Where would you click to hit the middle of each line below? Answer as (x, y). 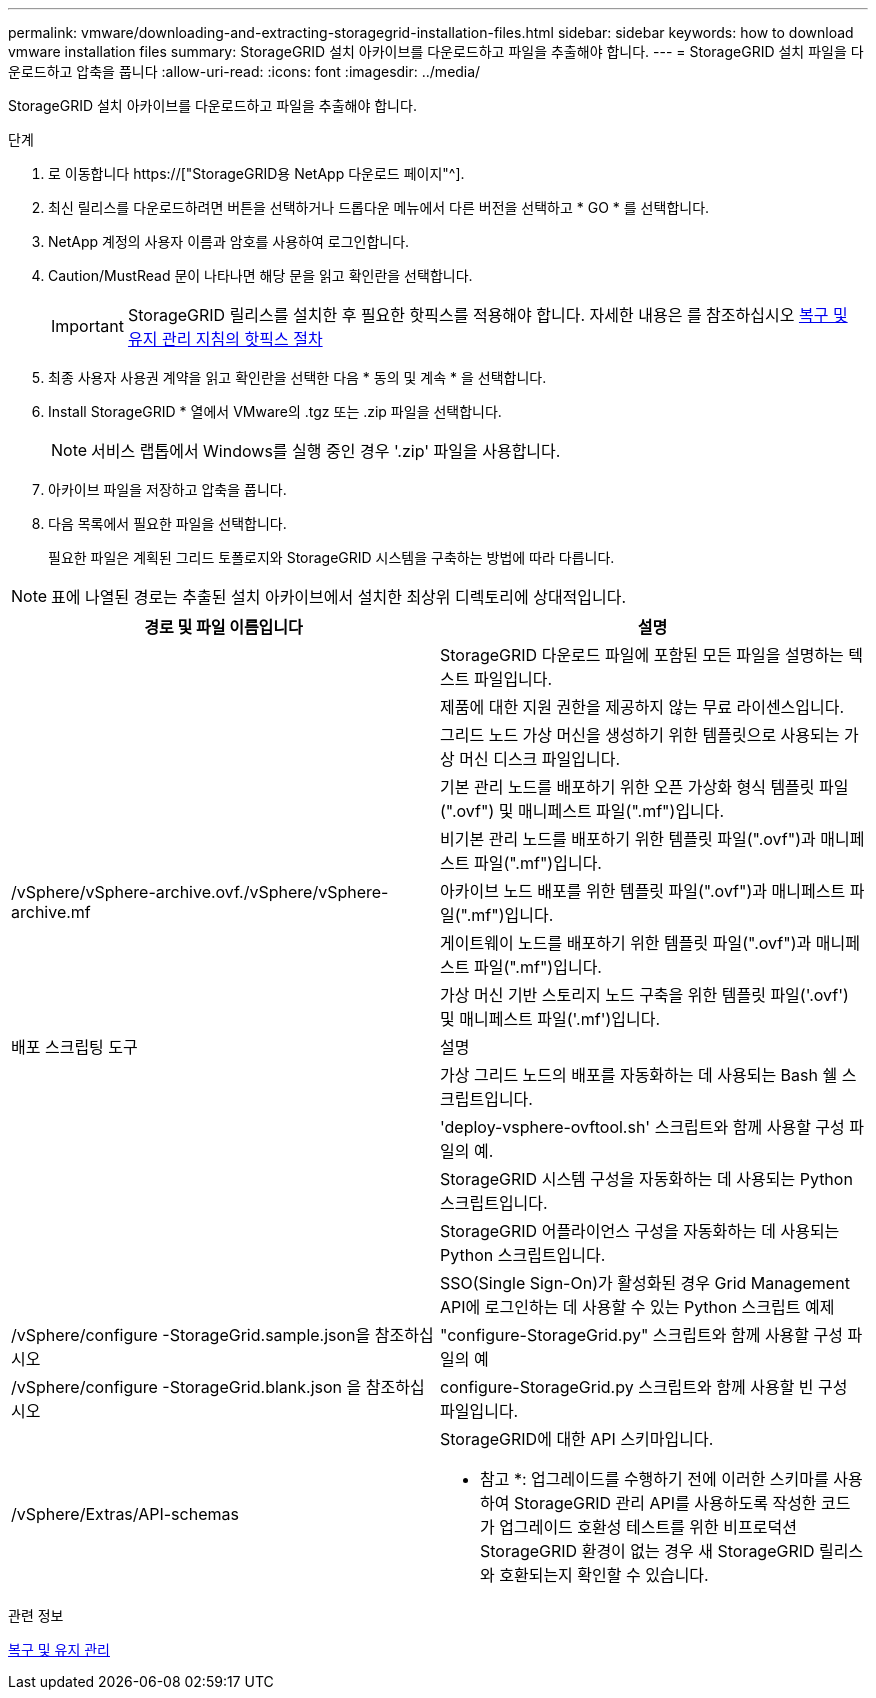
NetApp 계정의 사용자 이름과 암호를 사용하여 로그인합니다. (229, 241)
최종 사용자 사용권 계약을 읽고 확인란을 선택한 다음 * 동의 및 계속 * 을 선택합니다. (297, 377)
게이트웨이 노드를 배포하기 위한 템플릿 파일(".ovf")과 (626, 943)
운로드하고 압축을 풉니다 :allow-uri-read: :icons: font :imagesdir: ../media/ (244, 71)
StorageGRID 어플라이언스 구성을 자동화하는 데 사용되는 (640, 1231)
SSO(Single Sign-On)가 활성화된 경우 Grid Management (645, 1283)
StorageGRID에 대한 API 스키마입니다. (577, 1439)
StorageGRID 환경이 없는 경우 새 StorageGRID (647, 1551)
